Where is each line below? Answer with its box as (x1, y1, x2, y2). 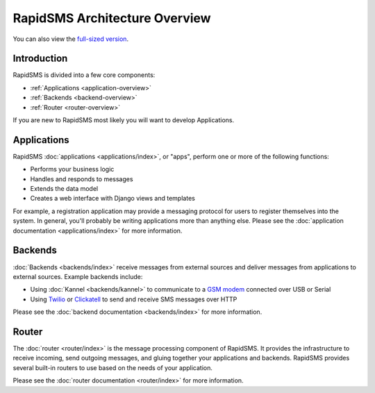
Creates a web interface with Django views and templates (30, 194, 196, 203)
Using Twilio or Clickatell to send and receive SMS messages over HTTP (30, 295, 237, 303)
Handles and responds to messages (30, 174, 133, 183)
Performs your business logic (30, 165, 115, 174)
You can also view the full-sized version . (12, 35, 128, 43)
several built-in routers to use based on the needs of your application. (12, 363, 213, 371)
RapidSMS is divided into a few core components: (12, 71, 156, 79)
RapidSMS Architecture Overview (12, 10, 211, 26)
